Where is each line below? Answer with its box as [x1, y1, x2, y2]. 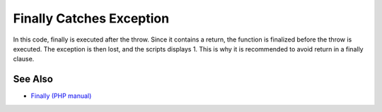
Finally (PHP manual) [30, 92, 92, 100]
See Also [13, 73, 53, 85]
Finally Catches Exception [13, 11, 170, 26]
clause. [13, 55, 35, 63]
